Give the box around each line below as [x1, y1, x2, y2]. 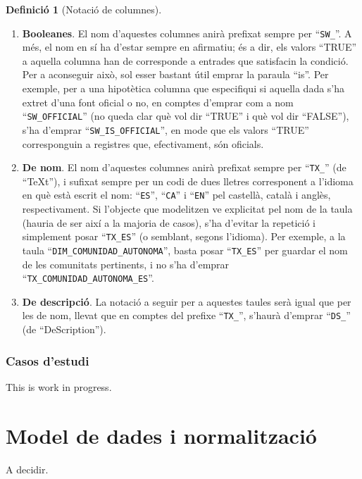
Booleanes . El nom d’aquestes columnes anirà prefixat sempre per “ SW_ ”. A [22, 25, 352, 40]
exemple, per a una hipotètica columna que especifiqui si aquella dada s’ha [22, 81, 345, 96]
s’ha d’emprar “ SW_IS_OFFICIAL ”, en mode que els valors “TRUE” [22, 122, 309, 137]
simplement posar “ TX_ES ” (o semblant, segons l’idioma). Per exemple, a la [22, 229, 346, 244]
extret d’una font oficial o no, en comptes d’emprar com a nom [22, 94, 294, 109]
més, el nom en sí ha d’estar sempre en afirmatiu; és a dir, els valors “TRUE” [22, 39, 357, 54]
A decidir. [6, 461, 49, 476]
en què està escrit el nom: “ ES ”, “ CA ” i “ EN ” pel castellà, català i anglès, [22, 187, 331, 202]
